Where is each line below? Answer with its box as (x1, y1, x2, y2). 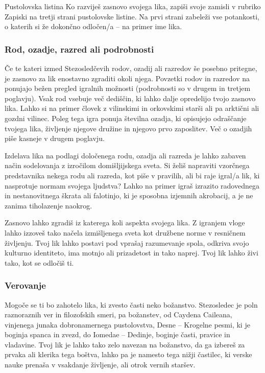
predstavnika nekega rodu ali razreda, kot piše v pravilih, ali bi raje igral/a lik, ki (5, 170, 260, 180)
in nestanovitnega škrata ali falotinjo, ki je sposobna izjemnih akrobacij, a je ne (5, 190, 253, 201)
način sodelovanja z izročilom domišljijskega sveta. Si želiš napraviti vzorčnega (5, 160, 250, 171)
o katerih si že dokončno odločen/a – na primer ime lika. (5, 21, 182, 32)
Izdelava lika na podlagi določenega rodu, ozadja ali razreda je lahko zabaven (5, 150, 246, 160)
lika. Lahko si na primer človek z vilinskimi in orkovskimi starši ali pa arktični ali (5, 103, 259, 113)
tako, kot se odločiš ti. (5, 257, 74, 268)
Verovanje (5, 279, 46, 292)
